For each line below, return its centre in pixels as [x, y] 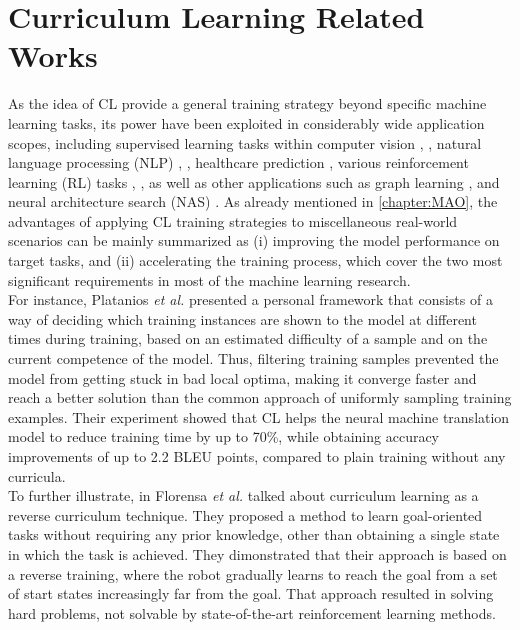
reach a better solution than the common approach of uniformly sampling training [260, 397]
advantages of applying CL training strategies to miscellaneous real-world [233, 220]
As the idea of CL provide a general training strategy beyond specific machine [247, 103]
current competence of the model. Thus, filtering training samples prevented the [253, 358]
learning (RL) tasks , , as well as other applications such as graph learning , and [254, 181]
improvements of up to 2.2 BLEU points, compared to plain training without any [257, 456]
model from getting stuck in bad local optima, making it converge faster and [242, 377]
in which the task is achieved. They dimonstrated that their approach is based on [257, 553]
